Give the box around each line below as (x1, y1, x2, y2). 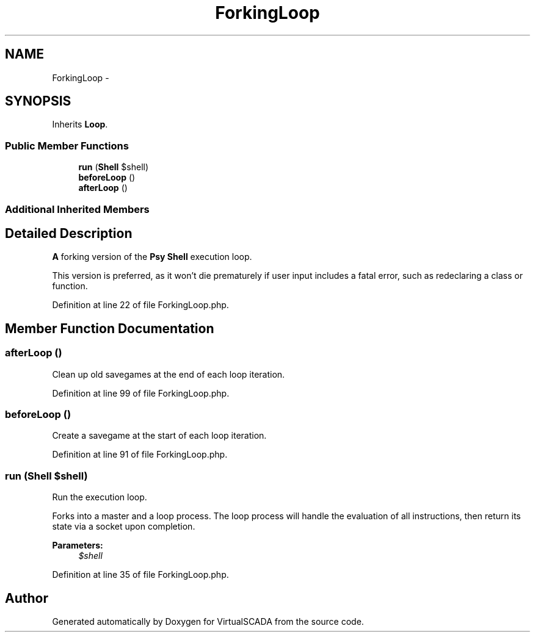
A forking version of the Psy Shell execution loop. (52, 251, 252, 262)
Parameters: (52, 540, 103, 551)
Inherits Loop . (52, 119, 108, 130)
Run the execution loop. (52, 492, 147, 503)
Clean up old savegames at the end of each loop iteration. (52, 369, 285, 380)
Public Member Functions (5, 139, 129, 152)
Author (5, 590, 48, 606)
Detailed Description (5, 225, 133, 241)
